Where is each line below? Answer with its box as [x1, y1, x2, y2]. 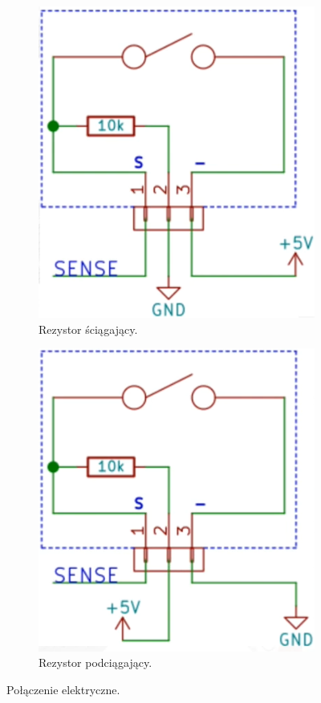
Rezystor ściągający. [39, 320, 138, 337]
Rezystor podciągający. [39, 654, 152, 671]
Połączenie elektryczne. [6, 681, 120, 698]
